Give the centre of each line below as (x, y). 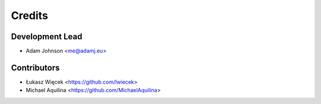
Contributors (35, 67)
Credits (30, 15)
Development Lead (47, 37)
